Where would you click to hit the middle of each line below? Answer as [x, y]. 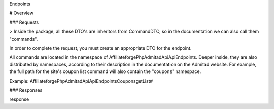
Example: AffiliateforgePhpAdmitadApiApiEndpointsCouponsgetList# [81, 81]
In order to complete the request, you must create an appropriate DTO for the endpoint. [100, 48]
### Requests [24, 22]
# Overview [22, 13]
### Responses [26, 90]
